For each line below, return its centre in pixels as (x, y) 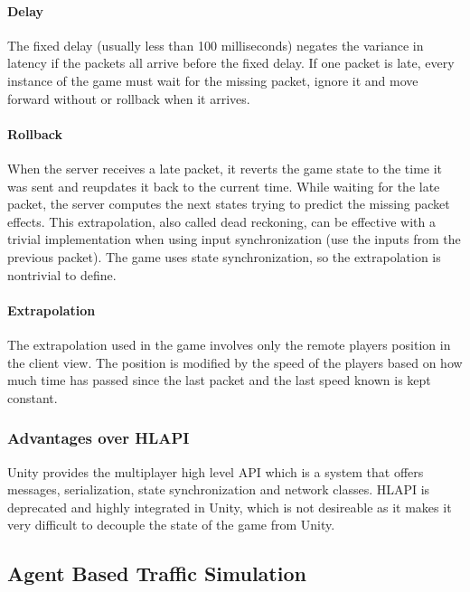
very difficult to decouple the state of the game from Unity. (171, 525)
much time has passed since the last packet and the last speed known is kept (219, 380)
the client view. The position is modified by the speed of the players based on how (235, 362)
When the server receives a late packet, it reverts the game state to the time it (225, 168)
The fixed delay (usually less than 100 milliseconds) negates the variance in (216, 45)
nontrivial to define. (62, 274)
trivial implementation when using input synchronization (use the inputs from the (234, 239)
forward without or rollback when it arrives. (129, 98)
